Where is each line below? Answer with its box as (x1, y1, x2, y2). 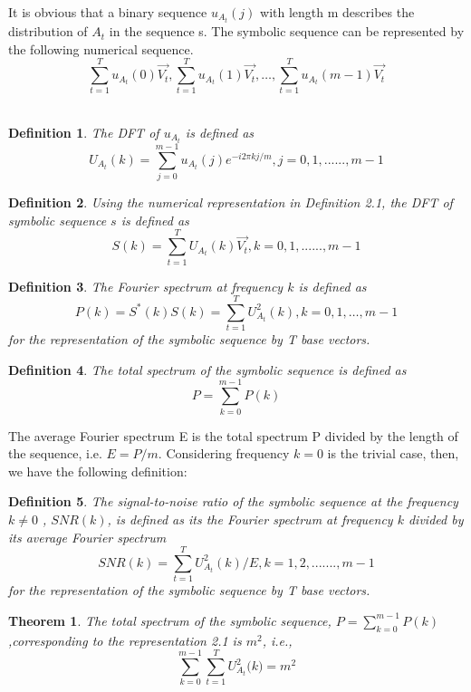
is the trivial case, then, (327, 444, 459, 463)
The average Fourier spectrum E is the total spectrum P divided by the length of (8, 426, 458, 445)
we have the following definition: (8, 461, 187, 480)
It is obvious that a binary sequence (8, 3, 207, 21)
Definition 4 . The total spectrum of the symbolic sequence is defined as (8, 360, 407, 379)
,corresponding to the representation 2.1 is (8, 630, 242, 649)
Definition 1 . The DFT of (8, 123, 159, 141)
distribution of (8, 22, 88, 41)
